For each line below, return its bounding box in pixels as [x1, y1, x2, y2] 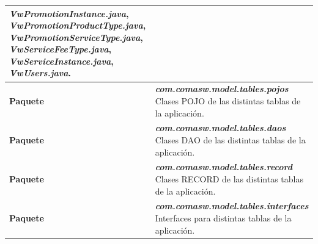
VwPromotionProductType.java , [9, 19, 146, 32]
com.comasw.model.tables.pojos [155, 82, 289, 95]
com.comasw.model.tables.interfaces [155, 199, 309, 212]
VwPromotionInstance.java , [9, 7, 129, 20]
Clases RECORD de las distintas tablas [155, 172, 303, 185]
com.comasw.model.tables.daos [155, 121, 286, 134]
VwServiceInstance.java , [9, 54, 114, 67]
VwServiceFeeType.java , [9, 43, 112, 56]
